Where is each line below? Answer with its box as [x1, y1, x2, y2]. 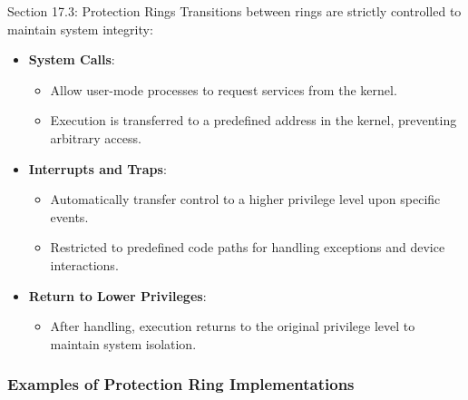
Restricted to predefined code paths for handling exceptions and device [50, 238, 445, 257]
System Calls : [28, 50, 115, 69]
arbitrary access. [50, 128, 141, 147]
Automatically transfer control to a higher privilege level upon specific [50, 190, 441, 209]
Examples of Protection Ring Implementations [7, 373, 355, 395]
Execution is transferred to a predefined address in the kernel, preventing [50, 111, 457, 130]
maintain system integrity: [7, 19, 153, 38]
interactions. [50, 255, 119, 274]
